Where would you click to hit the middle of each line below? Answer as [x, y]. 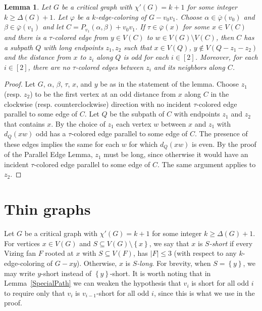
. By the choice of [78, 123]
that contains [24, 123]
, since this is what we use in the [204, 293]
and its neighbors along [189, 67]
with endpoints [197, 114]
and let [53, 27]
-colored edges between [110, 67]
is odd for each [146, 57]
